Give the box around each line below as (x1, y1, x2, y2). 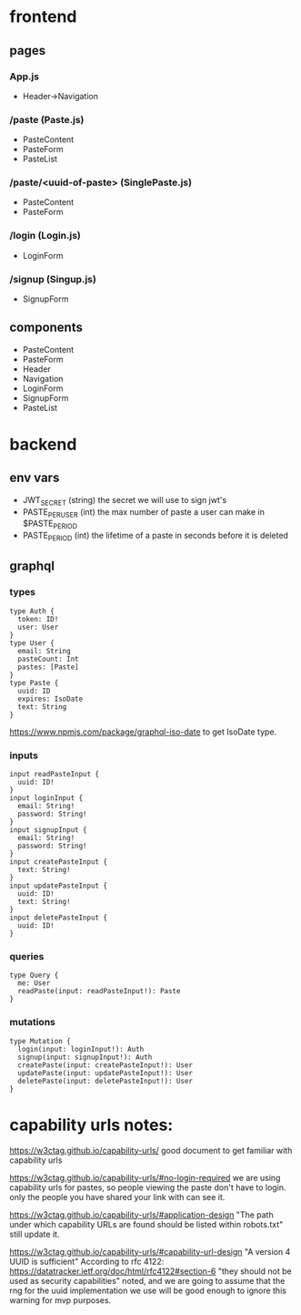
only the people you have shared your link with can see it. (9, 1191, 226, 1202)
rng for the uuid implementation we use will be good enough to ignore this (9, 1285, 286, 1296)
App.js (9, 70, 39, 83)
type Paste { (9, 678, 59, 687)
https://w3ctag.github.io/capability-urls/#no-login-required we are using (9, 1172, 281, 1183)
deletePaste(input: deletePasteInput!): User (17, 1076, 194, 1085)
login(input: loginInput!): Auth (17, 1044, 145, 1053)
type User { (9, 638, 55, 648)
